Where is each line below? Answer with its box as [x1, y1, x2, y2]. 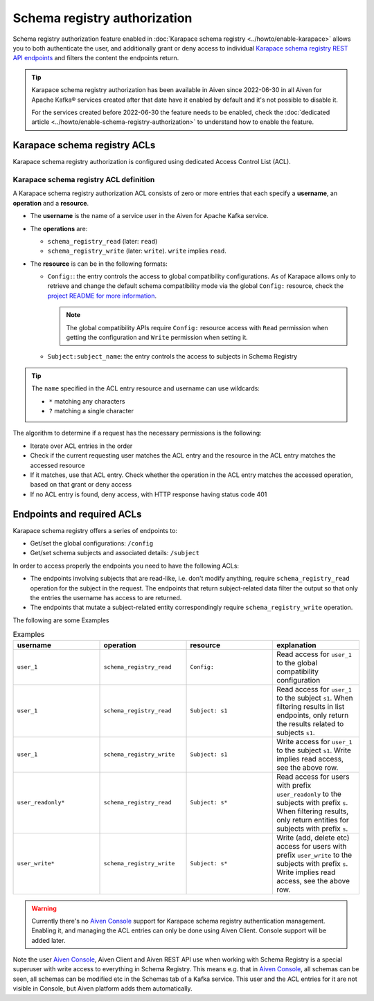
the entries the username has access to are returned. [30, 593, 182, 602]
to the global [276, 658, 318, 667]
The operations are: [30, 224, 88, 233]
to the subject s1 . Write [276, 745, 351, 755]
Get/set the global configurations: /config [30, 539, 154, 547]
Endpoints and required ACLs [12, 508, 142, 520]
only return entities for [276, 815, 349, 824]
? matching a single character [48, 406, 134, 415]
